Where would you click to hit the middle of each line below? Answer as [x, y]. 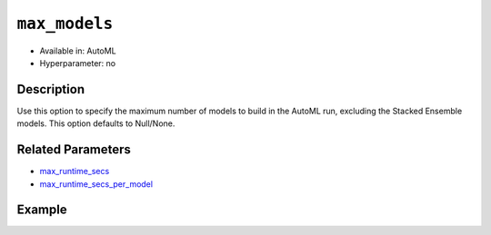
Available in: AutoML [78, 51]
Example [42, 210]
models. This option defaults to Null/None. [96, 123]
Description [51, 89]
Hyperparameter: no [78, 63]
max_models [65, 24]
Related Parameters [74, 150]
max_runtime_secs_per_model [96, 184]
